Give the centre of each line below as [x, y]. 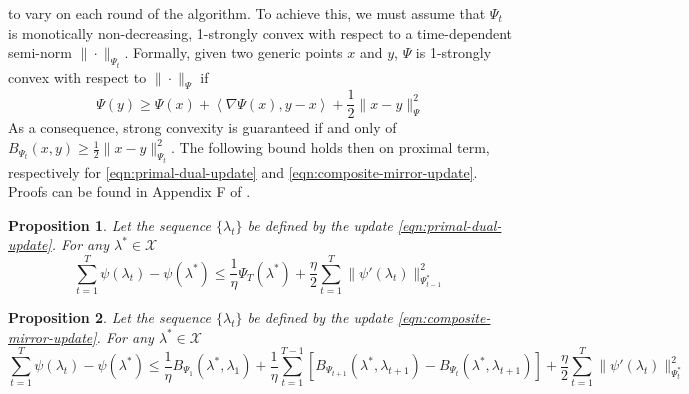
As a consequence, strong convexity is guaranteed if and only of [202, 127]
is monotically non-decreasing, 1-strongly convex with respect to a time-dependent [260, 32]
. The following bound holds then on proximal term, [330, 147]
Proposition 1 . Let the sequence [109, 224]
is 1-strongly [453, 52]
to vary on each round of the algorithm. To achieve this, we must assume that [247, 13]
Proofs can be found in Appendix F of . [129, 191]
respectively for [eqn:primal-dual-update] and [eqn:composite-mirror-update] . [243, 171]
